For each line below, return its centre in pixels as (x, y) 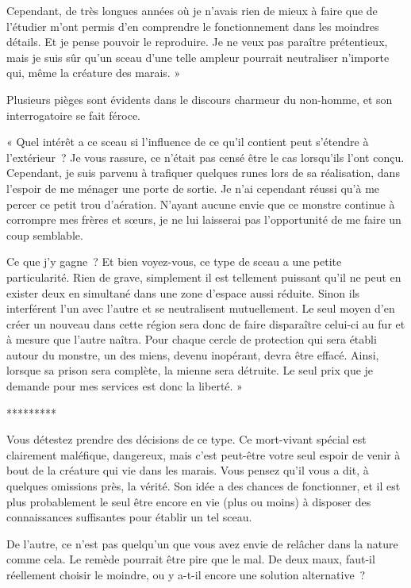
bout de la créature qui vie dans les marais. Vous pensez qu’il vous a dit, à (188, 470)
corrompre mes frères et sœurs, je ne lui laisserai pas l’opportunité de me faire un (204, 219)
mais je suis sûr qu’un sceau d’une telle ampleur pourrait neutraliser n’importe (198, 57)
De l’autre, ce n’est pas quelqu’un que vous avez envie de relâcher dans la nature (202, 543)
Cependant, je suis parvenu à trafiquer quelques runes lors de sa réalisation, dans (203, 173)
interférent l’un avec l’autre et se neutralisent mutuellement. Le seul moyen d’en (201, 308)
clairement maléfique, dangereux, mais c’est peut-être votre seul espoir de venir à (204, 454)
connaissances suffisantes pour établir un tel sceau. (129, 517)
